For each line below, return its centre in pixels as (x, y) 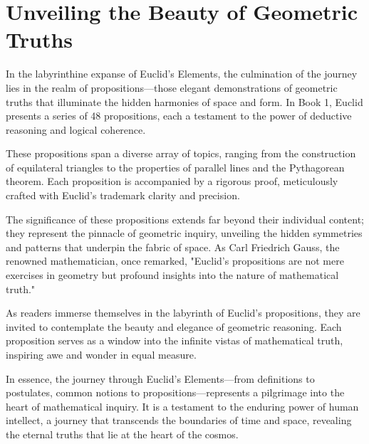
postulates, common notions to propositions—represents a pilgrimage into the (175, 392)
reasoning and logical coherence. (76, 129)
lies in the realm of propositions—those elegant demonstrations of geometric (172, 87)
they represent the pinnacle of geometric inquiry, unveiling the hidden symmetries (184, 233)
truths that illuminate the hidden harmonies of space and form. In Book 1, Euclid (184, 101)
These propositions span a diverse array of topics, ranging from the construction (181, 153)
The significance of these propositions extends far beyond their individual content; (185, 219)
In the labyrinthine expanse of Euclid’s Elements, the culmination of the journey (182, 74)
